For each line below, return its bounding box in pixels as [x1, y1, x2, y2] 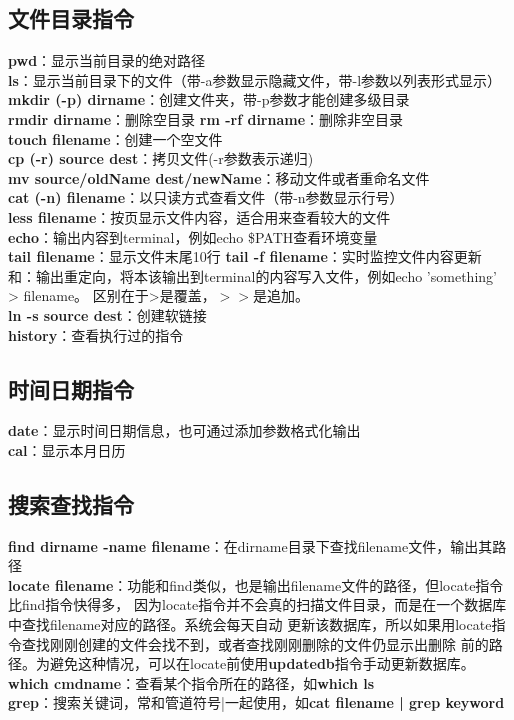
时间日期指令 [8, 373, 134, 404]
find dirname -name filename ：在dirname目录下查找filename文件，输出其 [8, 535, 493, 556]
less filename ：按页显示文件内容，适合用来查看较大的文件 [8, 206, 391, 227]
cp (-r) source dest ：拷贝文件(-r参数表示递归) [8, 148, 314, 169]
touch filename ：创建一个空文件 [8, 128, 223, 149]
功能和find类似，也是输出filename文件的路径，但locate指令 [127, 574, 504, 595]
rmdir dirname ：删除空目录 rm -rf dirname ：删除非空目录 [8, 108, 404, 129]
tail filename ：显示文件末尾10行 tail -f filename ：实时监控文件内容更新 [8, 246, 482, 267]
